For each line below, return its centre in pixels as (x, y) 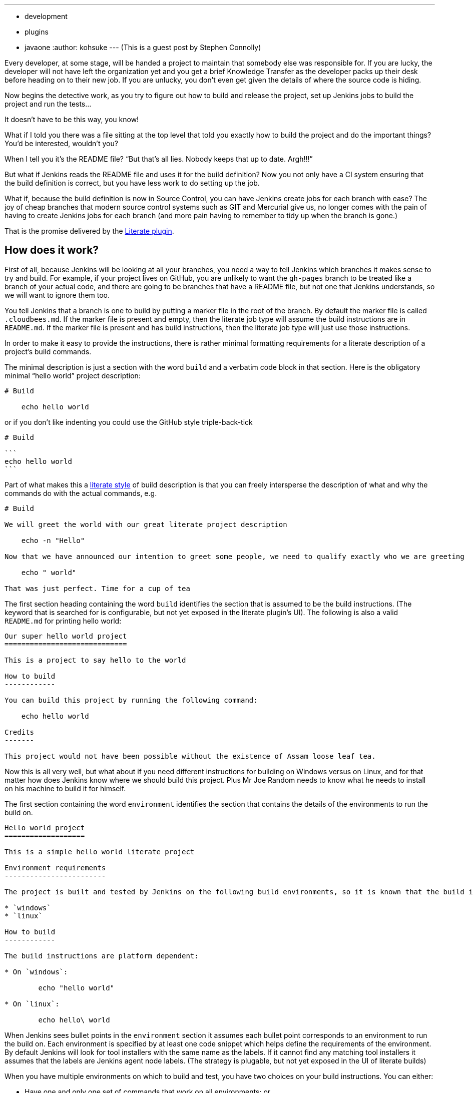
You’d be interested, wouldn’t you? (61, 143)
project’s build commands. (48, 351)
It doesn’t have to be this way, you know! (72, 119)
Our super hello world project (66, 636)
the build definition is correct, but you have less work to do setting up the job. (132, 183)
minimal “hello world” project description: (73, 375)
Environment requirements (55, 868)
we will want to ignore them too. (57, 295)
